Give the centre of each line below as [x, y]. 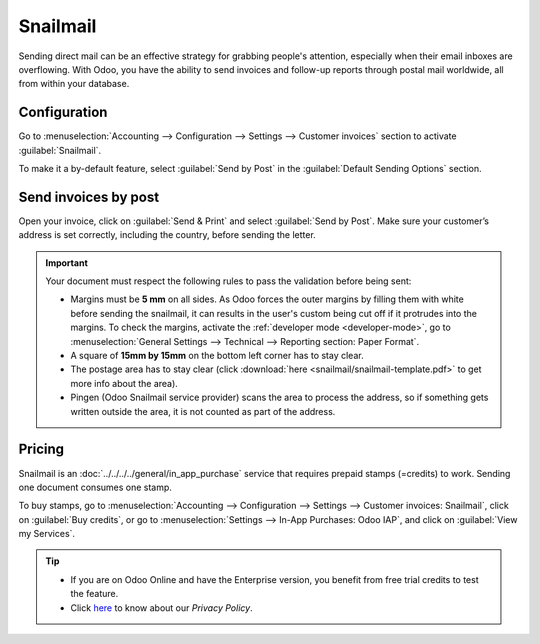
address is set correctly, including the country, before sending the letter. [167, 235]
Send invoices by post [89, 196]
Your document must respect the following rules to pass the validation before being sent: [228, 281]
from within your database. [74, 84]
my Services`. [46, 534]
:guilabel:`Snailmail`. [60, 150]
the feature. [94, 594]
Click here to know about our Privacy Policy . [162, 607]
